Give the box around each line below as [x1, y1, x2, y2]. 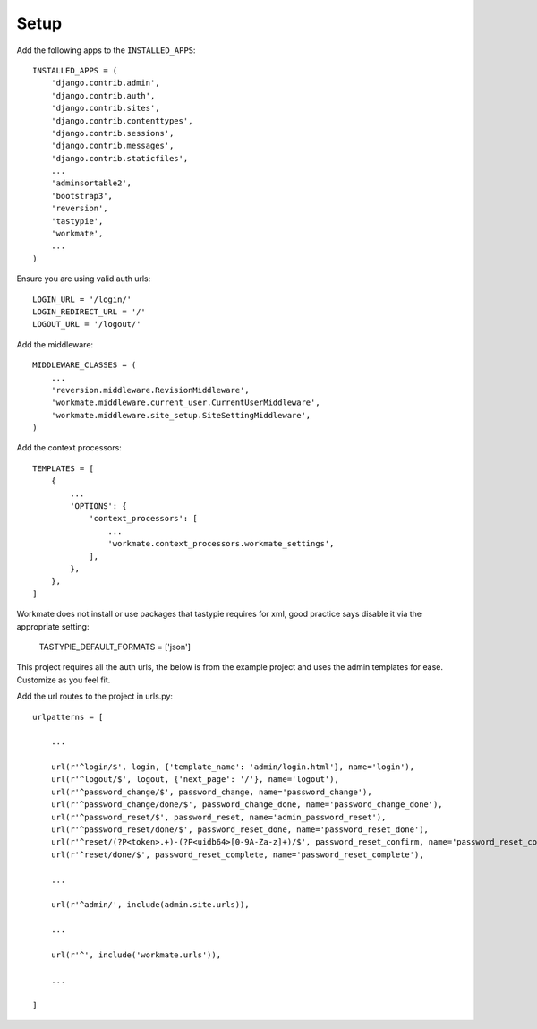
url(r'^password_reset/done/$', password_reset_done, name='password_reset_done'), [50, 825, 430, 835]
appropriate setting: [16, 621, 89, 631]
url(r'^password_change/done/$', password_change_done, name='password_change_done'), [50, 800, 443, 810]
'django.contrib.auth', [50, 90, 156, 100]
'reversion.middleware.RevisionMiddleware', [50, 385, 250, 395]
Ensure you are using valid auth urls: [16, 273, 151, 284]
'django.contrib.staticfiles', [50, 153, 189, 163]
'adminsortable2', [50, 178, 132, 188]
